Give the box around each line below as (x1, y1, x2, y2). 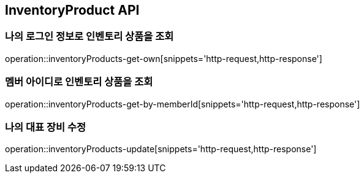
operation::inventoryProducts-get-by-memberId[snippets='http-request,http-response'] (5, 98, 360, 109)
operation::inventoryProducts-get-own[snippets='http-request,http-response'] (5, 53, 322, 64)
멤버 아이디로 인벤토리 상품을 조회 (5, 75, 153, 88)
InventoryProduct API (5, 2, 140, 18)
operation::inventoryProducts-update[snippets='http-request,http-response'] (5, 144, 317, 155)
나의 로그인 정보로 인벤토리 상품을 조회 (5, 30, 174, 43)
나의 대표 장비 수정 (5, 120, 86, 133)
